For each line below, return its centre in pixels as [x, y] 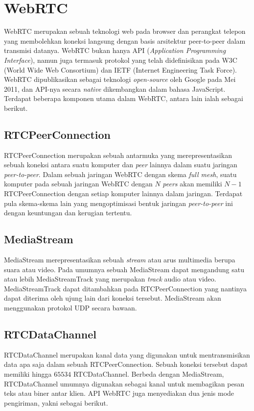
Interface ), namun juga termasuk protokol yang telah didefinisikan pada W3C [121, 60]
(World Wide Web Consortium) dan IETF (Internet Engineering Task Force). [121, 69]
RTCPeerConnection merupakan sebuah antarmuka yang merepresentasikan [118, 155]
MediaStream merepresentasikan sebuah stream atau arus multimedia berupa [120, 260]
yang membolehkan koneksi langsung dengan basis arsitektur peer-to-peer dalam [125, 40]
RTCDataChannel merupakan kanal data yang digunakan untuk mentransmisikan [127, 354]
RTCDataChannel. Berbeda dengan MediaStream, [149, 373]
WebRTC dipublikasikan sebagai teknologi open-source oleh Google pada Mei [120, 79]
